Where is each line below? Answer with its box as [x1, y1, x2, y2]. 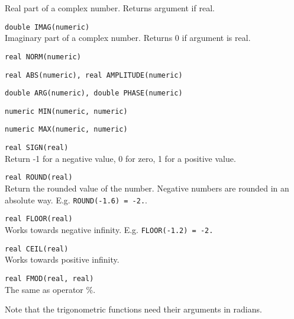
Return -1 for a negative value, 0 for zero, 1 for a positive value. [5, 152, 236, 164]
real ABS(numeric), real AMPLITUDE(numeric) [5, 71, 183, 79]
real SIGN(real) [5, 143, 69, 152]
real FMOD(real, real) [5, 274, 94, 283]
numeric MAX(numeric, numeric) [5, 125, 128, 134]
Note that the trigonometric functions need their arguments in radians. [5, 303, 262, 315]
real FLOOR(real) [5, 215, 73, 224]
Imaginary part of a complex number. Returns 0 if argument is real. [5, 31, 251, 44]
